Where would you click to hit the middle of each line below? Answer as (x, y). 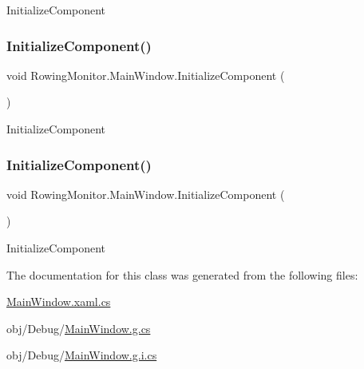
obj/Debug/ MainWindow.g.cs (79, 328)
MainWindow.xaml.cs (59, 302)
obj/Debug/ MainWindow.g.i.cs (82, 355)
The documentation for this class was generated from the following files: (182, 274)
